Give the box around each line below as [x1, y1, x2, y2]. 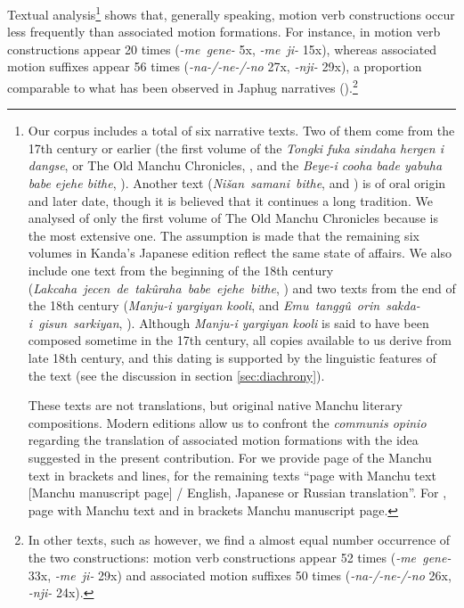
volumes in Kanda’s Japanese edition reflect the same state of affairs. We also [28, 243, 452, 262]
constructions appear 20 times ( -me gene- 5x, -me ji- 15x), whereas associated [7, 39, 437, 58]
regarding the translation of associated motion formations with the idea [28, 431, 419, 449]
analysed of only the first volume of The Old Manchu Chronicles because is [28, 209, 438, 227]
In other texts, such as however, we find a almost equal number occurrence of [28, 530, 451, 549]
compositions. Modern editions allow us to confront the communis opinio [28, 413, 427, 431]
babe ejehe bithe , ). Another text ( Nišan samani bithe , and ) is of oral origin [28, 174, 446, 193]
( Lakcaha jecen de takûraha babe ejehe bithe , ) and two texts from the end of [28, 278, 456, 297]
